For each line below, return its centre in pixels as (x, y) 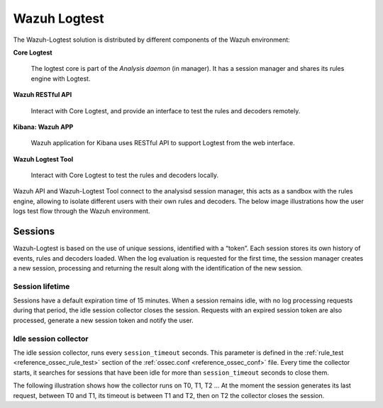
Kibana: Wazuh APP (43, 127)
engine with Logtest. (61, 79)
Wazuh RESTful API (43, 95)
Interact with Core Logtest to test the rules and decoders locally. (125, 175)
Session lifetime (41, 286)
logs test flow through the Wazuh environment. (82, 211)
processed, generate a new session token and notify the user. (104, 320)
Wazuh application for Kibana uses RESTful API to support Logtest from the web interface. (163, 143)
